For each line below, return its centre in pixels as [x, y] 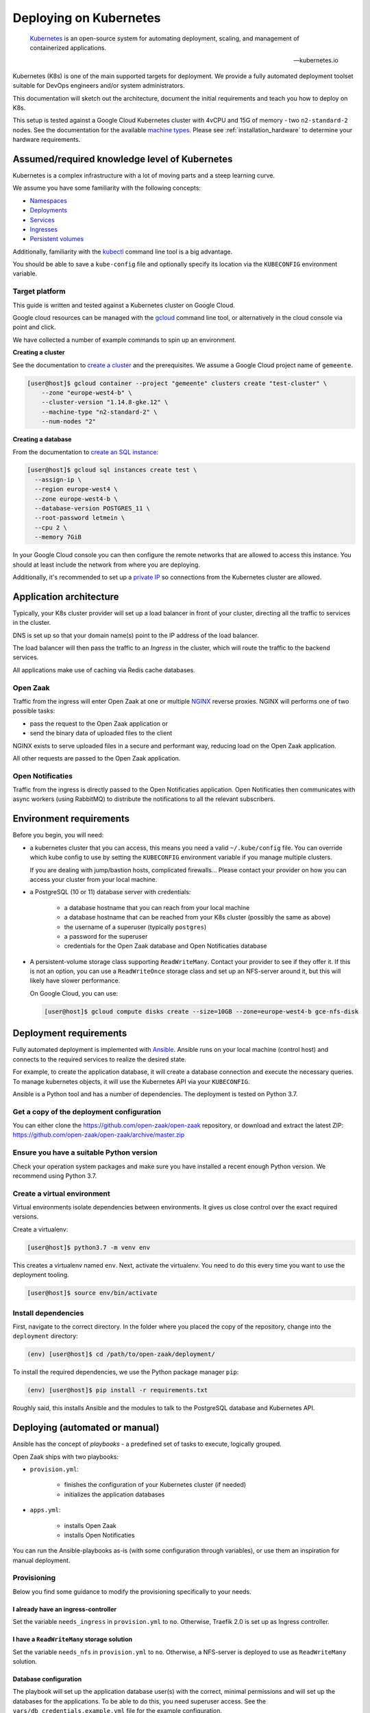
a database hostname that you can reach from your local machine [157, 907]
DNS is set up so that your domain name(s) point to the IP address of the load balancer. [136, 635]
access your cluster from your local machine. [94, 879]
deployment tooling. [41, 1275]
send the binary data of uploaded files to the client [101, 733]
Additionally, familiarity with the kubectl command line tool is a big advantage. [123, 251]
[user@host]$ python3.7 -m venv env [89, 1247]
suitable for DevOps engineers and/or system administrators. [99, 86]
